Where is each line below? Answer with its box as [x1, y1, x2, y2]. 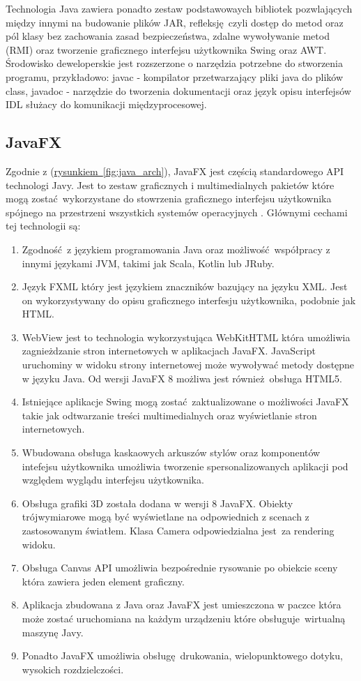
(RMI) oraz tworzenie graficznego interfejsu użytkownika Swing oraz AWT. [6, 42, 327, 57]
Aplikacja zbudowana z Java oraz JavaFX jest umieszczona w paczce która [22, 597, 341, 612]
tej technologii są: [6, 218, 81, 233]
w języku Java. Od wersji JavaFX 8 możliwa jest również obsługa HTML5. [22, 371, 342, 385]
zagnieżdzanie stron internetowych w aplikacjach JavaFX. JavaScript [22, 343, 316, 358]
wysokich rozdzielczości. [22, 661, 124, 676]
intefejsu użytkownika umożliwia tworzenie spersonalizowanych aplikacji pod [22, 458, 348, 473]
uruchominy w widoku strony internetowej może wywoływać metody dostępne [22, 357, 355, 372]
